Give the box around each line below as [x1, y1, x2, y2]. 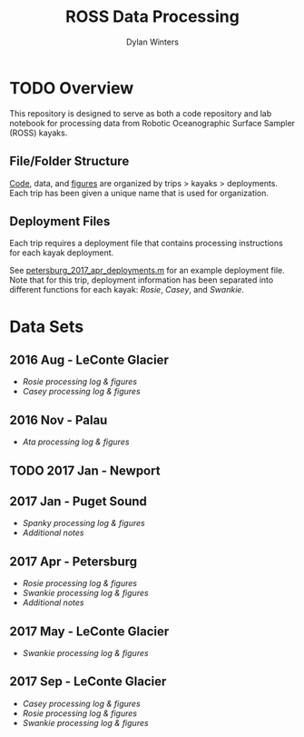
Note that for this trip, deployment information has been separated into [9, 274, 274, 285]
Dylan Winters [125, 36, 180, 47]
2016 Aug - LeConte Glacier [9, 352, 170, 367]
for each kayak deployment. [9, 247, 114, 258]
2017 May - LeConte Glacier [9, 623, 170, 639]
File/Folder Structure [9, 154, 130, 169]
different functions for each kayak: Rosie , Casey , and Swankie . [9, 284, 245, 295]
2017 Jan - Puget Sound [9, 493, 148, 509]
